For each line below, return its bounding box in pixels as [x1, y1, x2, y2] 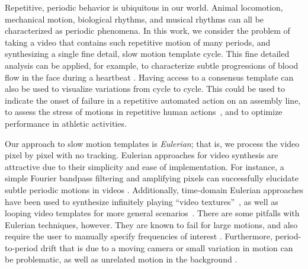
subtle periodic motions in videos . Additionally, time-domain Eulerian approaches [5, 183, 303, 196]
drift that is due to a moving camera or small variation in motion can [40, 241, 293, 254]
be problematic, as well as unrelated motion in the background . [5, 253, 238, 265]
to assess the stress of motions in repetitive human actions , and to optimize [5, 105, 283, 118]
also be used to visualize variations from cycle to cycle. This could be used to [5, 82, 285, 95]
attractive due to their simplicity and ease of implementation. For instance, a [5, 160, 284, 172]
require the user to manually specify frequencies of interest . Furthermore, [5, 230, 272, 242]
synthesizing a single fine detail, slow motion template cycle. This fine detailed [5, 47, 290, 60]
